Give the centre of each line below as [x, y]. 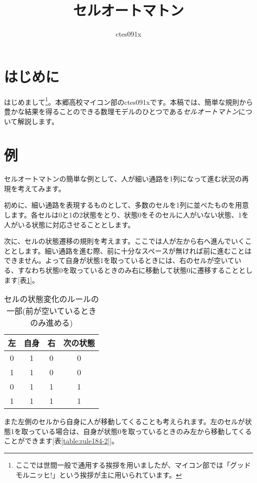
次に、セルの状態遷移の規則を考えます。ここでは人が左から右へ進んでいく [125, 241]
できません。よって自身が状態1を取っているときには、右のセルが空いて [119, 260]
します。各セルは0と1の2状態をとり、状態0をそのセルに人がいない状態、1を [127, 215]
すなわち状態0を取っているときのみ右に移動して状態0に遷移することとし [135, 270]
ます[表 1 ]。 [21, 280]
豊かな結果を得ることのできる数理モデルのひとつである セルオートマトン [121, 111]
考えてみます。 [41, 188]
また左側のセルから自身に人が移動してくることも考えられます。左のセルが [125, 421]
